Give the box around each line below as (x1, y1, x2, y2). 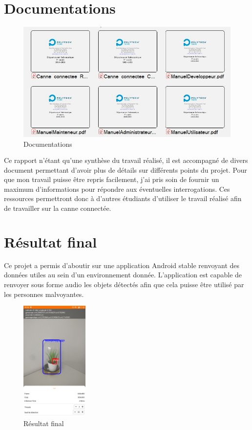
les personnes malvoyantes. (4, 289, 84, 299)
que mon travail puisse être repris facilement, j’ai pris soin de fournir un (4, 174, 219, 184)
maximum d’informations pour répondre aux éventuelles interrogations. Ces (4, 183, 230, 194)
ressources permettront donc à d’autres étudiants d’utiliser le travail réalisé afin (4, 193, 242, 204)
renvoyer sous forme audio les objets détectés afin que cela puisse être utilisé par (4, 279, 244, 289)
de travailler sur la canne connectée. (4, 203, 111, 213)
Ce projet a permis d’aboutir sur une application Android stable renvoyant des (4, 260, 240, 270)
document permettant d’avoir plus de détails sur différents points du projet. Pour (4, 164, 247, 175)
